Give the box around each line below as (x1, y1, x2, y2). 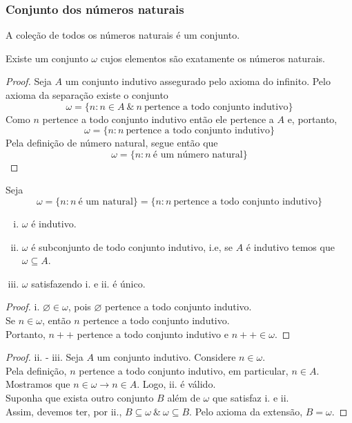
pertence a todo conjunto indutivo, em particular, (79, 363, 289, 377)
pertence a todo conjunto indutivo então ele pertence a (42, 111, 274, 126)
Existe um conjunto (6, 50, 88, 65)
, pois (68, 299, 91, 314)
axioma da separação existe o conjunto (6, 88, 168, 102)
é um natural (78, 196, 133, 207)
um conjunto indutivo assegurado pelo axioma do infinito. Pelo (65, 74, 331, 88)
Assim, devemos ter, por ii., (6, 404, 122, 418)
